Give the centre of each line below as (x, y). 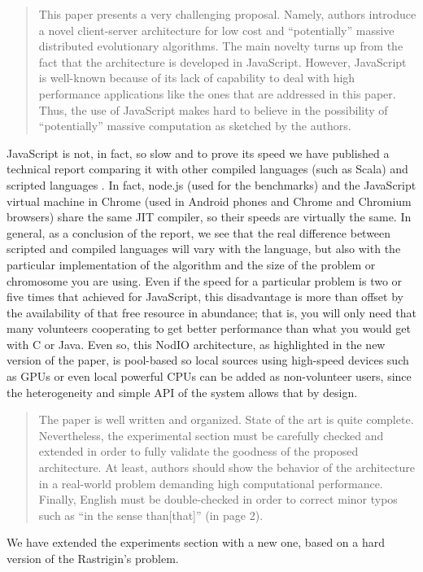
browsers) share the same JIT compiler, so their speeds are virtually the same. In (209, 217)
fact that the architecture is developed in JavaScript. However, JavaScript (222, 61)
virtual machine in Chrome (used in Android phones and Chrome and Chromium (209, 201)
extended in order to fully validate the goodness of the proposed (198, 451)
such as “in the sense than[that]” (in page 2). (151, 515)
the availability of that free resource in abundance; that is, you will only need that (211, 312)
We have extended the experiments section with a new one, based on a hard (196, 542)
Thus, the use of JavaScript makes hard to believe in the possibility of (213, 109)
